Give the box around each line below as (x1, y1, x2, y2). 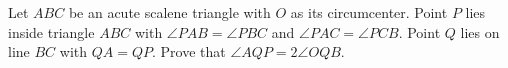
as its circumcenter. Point (290, 2, 448, 22)
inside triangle (8, 21, 95, 42)
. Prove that (151, 41, 226, 62)
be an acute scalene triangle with (68, 2, 271, 22)
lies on (460, 21, 500, 42)
